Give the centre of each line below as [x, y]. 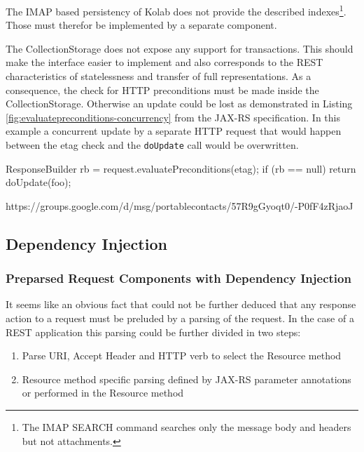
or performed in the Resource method [103, 393]
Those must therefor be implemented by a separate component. [141, 25]
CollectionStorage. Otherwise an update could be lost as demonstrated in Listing [179, 104]
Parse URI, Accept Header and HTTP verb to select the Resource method [182, 355]
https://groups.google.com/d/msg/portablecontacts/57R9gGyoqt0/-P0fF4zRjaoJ [180, 205]
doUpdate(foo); [38, 182]
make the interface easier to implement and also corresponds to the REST [164, 62]
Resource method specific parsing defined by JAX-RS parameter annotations [187, 379]
